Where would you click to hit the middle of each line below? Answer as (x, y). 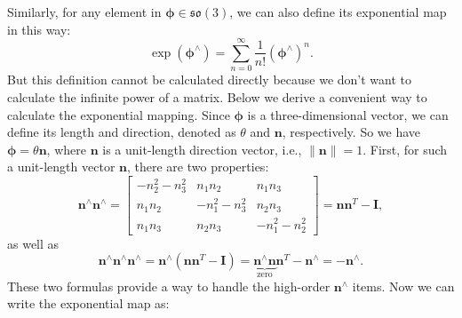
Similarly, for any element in (84, 12)
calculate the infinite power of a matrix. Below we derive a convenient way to (217, 96)
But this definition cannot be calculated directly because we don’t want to (209, 79)
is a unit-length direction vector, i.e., (202, 149)
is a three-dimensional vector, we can (348, 114)
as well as (33, 243)
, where (66, 149)
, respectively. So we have (351, 132)
